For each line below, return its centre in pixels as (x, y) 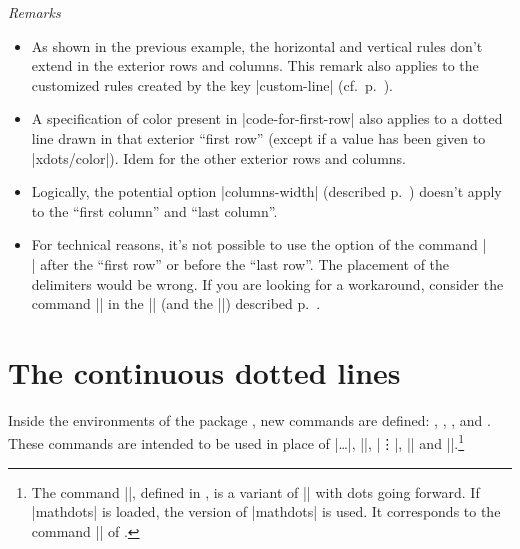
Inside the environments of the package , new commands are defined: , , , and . (249, 419)
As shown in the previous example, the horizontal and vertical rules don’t (257, 45)
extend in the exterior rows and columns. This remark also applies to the (255, 65)
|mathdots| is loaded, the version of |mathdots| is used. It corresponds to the (266, 511)
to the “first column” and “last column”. (154, 210)
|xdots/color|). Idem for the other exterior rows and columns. (218, 157)
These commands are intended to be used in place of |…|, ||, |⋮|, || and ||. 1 (236, 442)
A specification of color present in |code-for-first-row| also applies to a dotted (267, 118)
